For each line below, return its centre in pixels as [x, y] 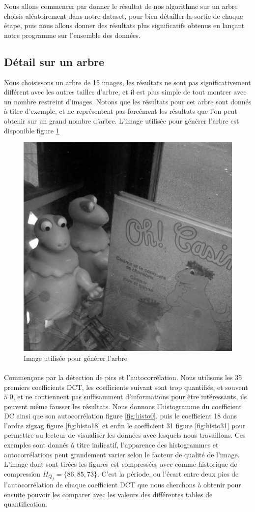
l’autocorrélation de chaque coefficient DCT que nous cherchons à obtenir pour [123, 485]
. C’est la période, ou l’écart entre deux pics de [168, 473]
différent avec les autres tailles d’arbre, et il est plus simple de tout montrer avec [125, 92]
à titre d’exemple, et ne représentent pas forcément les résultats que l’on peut [121, 111]
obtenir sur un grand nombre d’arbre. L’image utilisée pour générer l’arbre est [122, 120]
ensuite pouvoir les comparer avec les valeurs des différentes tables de [108, 494]
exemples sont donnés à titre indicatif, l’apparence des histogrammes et [111, 445]
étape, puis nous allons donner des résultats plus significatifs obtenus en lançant [124, 25]
